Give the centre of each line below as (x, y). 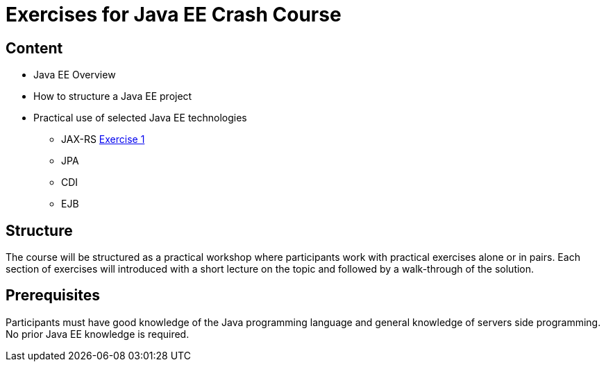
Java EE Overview (75, 75)
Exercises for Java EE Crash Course (174, 15)
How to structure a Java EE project (113, 96)
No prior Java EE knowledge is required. (98, 334)
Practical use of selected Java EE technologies (140, 118)
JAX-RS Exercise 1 (103, 139)
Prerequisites (53, 296)
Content (34, 48)
